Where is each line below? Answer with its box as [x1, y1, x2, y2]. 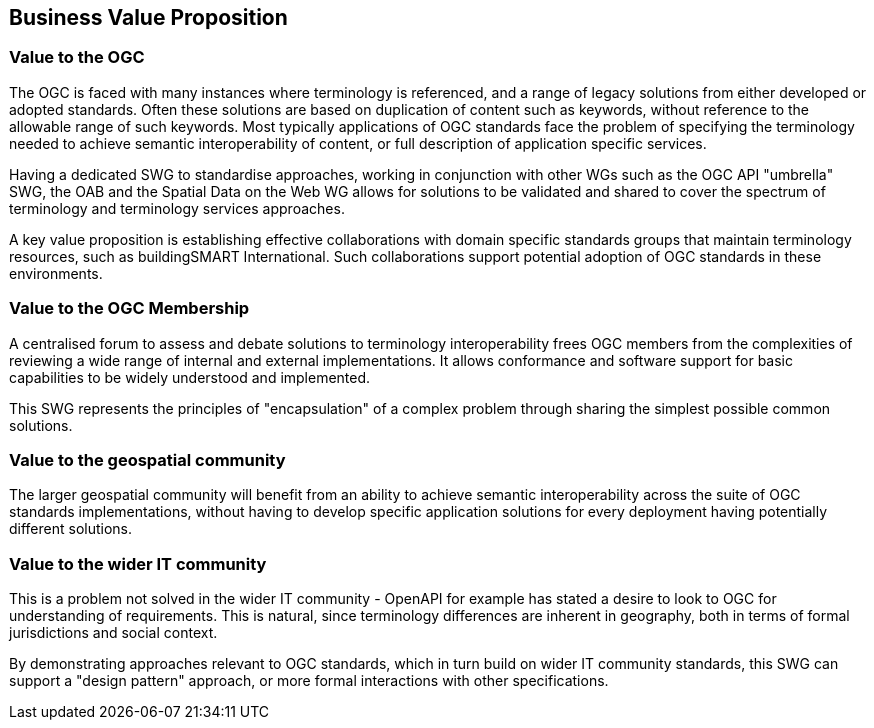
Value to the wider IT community [9, 553, 267, 574]
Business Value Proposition [9, 5, 288, 30]
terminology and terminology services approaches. [9, 199, 345, 217]
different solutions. [9, 520, 133, 538]
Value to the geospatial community [9, 449, 286, 470]
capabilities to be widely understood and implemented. [9, 368, 371, 386]
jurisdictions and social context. [9, 624, 218, 642]
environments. [9, 264, 103, 282]
